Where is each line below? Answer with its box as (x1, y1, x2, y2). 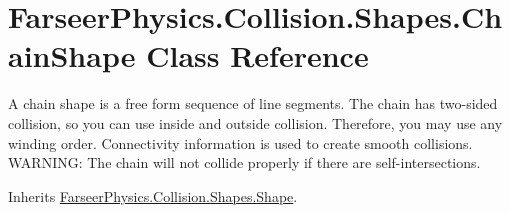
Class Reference (146, 35, 369, 76)
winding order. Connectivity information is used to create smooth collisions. (8, 132, 473, 153)
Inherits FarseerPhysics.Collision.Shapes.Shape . (8, 185, 298, 206)
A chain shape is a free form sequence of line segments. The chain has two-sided (8, 93, 498, 114)
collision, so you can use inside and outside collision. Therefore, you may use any (8, 112, 503, 133)
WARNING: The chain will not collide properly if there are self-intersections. (8, 152, 481, 173)
